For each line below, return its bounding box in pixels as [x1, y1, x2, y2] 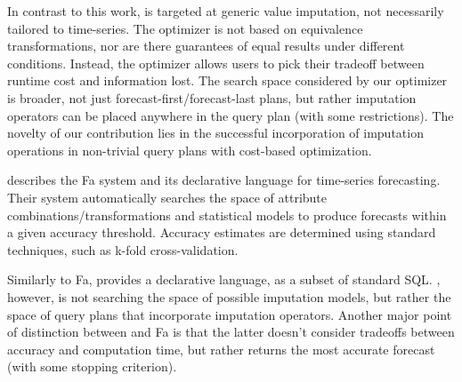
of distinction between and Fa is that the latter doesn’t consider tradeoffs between [7, 322, 455, 341]
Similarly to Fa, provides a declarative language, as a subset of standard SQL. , [7, 270, 441, 289]
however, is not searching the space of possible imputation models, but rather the [7, 287, 451, 306]
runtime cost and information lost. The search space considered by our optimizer [7, 71, 448, 90]
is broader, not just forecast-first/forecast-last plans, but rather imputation [7, 88, 417, 107]
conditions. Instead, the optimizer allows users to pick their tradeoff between [7, 53, 425, 72]
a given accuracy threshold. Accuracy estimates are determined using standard [7, 223, 436, 242]
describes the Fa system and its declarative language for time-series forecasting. [7, 171, 441, 189]
